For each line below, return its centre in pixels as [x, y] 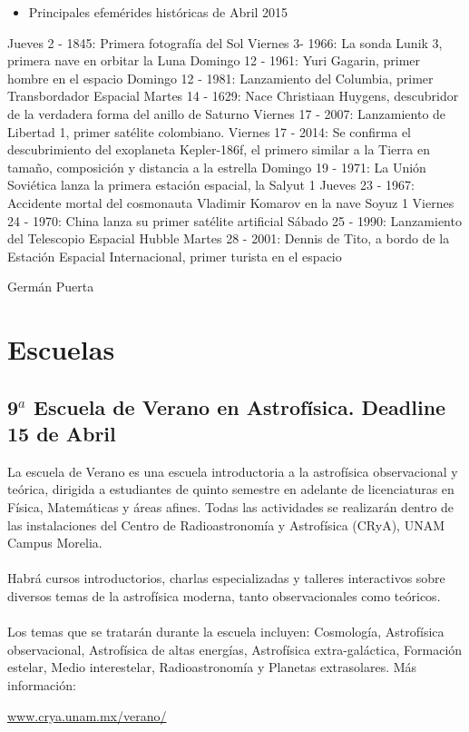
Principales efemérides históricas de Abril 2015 [158, 12]
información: [42, 685]
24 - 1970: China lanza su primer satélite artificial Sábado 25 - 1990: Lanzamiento [234, 220]
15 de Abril [62, 434]
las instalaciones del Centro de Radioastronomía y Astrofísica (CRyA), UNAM [226, 524]
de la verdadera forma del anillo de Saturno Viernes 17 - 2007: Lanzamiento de [227, 113]
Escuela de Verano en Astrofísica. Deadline [240, 406]
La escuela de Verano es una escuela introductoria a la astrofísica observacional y [233, 471]
